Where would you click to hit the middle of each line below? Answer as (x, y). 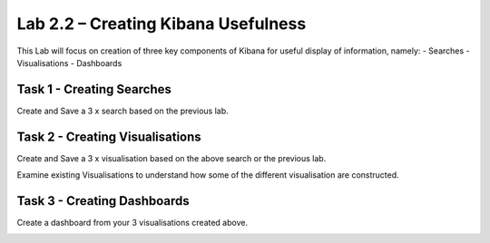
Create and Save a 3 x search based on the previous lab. (122, 111)
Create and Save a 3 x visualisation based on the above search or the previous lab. (171, 158)
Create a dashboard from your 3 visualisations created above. (132, 223)
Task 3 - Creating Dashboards (103, 201)
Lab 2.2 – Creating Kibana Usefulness (162, 24)
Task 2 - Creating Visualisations (109, 136)
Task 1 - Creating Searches (94, 89)
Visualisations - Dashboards (69, 63)
